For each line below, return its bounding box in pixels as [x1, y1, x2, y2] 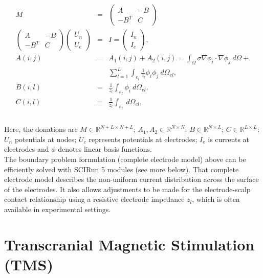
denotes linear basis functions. [58, 144, 152, 154]
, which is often [192, 194, 240, 204]
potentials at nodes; [14, 133, 77, 144]
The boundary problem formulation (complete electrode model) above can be [4, 153, 246, 164]
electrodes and [4, 144, 49, 154]
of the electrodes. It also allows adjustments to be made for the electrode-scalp [4, 183, 251, 194]
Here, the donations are [4, 124, 78, 134]
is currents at [208, 133, 250, 144]
